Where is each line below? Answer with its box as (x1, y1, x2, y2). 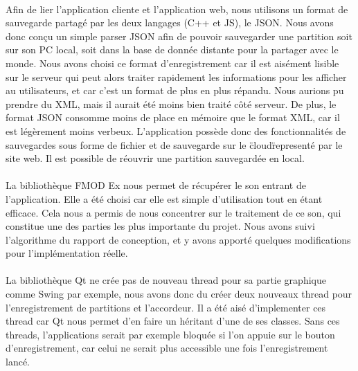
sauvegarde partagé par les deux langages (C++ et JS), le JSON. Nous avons (6, 15, 334, 30)
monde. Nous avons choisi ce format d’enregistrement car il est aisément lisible (6, 55, 339, 70)
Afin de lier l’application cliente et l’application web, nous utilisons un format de (6, 1, 348, 16)
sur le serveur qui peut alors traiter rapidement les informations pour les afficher (6, 69, 347, 84)
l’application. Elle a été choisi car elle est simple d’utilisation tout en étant (6, 191, 323, 206)
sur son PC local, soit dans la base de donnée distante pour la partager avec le (6, 42, 339, 57)
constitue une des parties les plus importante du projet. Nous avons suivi (6, 219, 315, 233)
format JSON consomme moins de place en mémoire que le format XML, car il (6, 110, 340, 125)
